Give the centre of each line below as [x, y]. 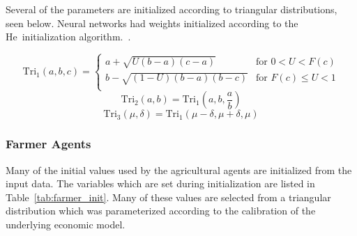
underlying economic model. [66, 225]
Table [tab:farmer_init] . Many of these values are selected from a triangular [168, 197]
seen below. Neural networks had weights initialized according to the [152, 23]
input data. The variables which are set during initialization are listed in [160, 183]
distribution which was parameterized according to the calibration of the [161, 211]
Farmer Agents [48, 144]
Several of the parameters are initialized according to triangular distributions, [172, 9]
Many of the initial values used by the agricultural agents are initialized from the [179, 170]
